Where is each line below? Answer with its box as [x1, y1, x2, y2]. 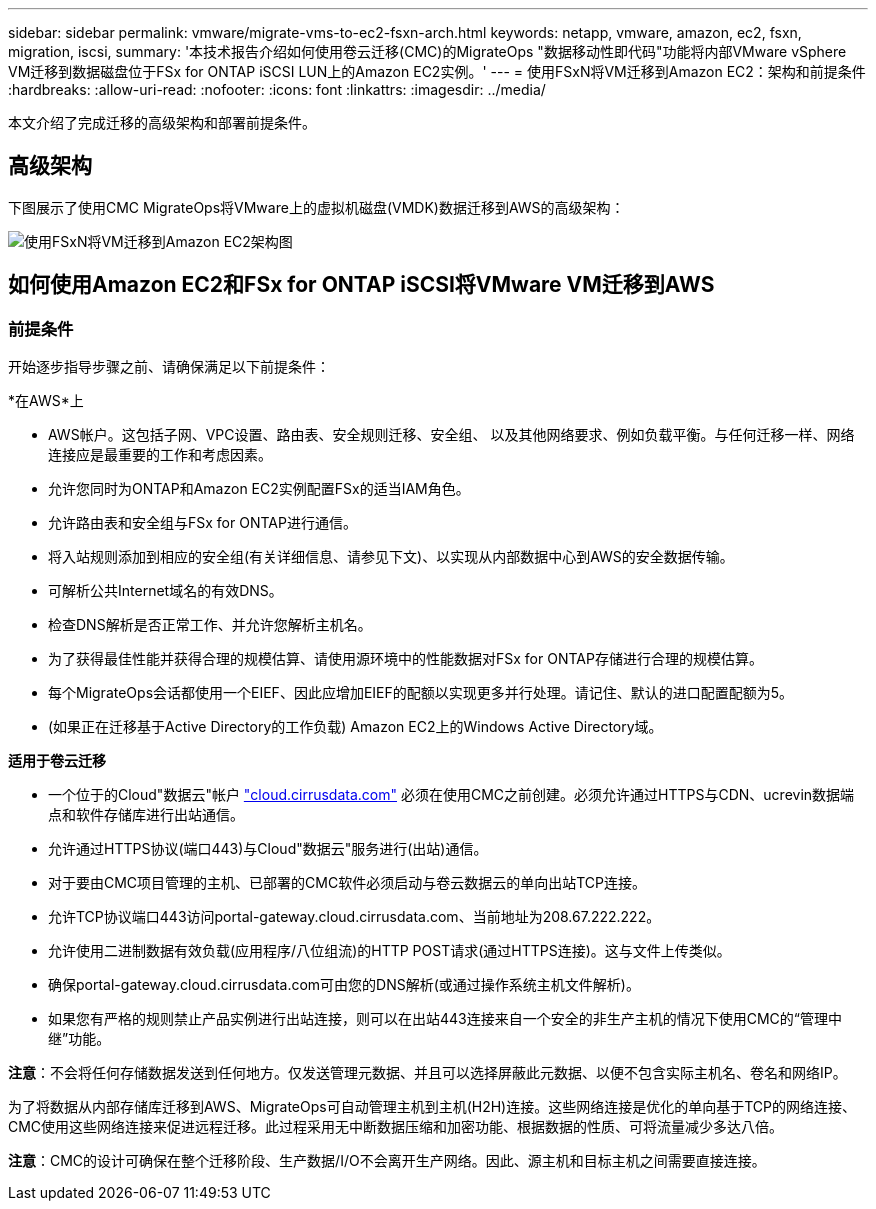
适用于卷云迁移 [8, 752, 106, 770]
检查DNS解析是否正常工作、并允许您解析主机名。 [48, 616, 372, 634]
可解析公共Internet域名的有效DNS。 [48, 582, 283, 600]
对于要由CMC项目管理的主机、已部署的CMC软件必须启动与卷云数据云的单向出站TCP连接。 [48, 874, 646, 892]
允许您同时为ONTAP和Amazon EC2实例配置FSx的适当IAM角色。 [48, 480, 470, 498]
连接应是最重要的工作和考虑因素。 [48, 446, 272, 464]
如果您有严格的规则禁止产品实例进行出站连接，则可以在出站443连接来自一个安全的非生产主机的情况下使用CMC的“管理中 [48, 1010, 842, 1028]
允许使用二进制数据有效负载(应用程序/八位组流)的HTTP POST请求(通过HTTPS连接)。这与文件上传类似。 [48, 942, 731, 960]
